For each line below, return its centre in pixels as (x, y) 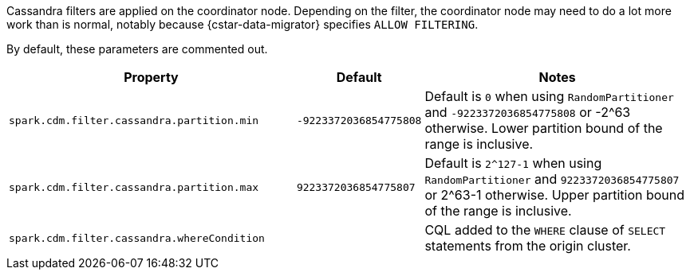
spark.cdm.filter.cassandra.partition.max (134, 187)
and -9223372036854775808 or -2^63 (528, 112)
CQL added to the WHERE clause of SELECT (545, 230)
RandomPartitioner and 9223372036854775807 (552, 179)
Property (151, 77)
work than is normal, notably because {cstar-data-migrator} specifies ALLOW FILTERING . (242, 24)
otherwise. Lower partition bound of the (544, 128)
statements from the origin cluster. (528, 246)
